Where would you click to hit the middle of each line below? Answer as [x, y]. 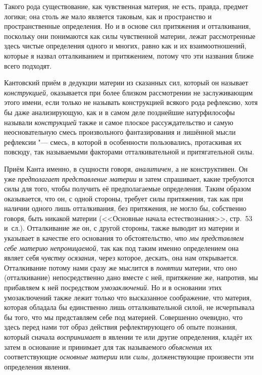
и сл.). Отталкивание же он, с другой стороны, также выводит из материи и [122, 228]
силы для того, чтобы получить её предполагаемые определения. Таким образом [128, 189]
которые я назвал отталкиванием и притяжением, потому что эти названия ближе [129, 55]
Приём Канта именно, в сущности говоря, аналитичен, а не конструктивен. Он [126, 168]
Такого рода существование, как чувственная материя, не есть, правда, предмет [126, 6]
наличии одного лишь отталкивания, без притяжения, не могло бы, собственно [125, 208]
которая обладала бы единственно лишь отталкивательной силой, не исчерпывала [129, 307]
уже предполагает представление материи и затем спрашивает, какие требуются [129, 178]
